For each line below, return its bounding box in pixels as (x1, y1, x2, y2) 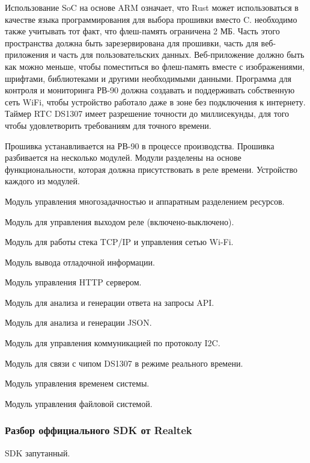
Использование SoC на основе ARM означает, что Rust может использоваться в (5, 1, 299, 13)
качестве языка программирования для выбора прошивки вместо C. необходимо (5, 13, 297, 25)
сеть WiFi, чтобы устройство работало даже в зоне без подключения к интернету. (5, 95, 306, 108)
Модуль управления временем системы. (5, 377, 150, 390)
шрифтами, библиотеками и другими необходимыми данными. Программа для (5, 72, 291, 84)
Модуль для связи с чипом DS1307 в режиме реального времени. (5, 356, 243, 369)
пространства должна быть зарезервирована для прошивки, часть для (5, 36, 258, 49)
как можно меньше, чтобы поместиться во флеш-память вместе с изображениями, (5, 60, 305, 72)
